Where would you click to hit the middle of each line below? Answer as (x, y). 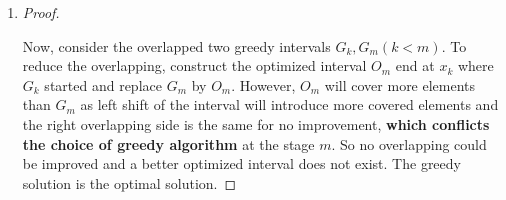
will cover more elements (400, 84)
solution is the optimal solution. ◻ (129, 182)
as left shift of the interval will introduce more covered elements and (289, 104)
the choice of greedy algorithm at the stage (168, 143)
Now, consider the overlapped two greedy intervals (176, 45)
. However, (263, 84)
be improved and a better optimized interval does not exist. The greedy (241, 163)
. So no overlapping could (409, 143)
